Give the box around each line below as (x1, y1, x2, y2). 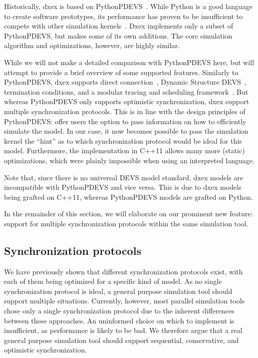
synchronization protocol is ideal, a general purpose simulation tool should (4, 285, 232, 296)
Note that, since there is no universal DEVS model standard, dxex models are (4, 172, 243, 182)
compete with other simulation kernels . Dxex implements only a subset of (4, 21, 233, 31)
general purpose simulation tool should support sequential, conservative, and (4, 334, 239, 345)
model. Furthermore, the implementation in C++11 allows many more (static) (4, 145, 245, 156)
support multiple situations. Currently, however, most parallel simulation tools (4, 295, 245, 306)
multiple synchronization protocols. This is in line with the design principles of (4, 106, 245, 116)
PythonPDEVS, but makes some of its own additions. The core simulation (4, 30, 232, 41)
